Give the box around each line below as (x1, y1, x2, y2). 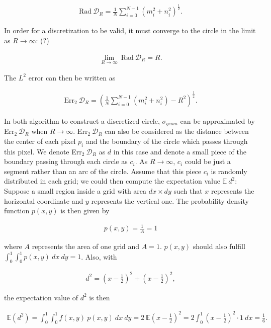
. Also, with (81, 251, 117, 262)
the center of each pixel (4, 135, 76, 146)
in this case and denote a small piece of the (113, 146, 247, 156)
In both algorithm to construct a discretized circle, (4, 115, 160, 126)
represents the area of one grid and (32, 241, 140, 252)
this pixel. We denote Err (4, 146, 82, 156)
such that (173, 186, 203, 196)
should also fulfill (193, 241, 245, 252)
